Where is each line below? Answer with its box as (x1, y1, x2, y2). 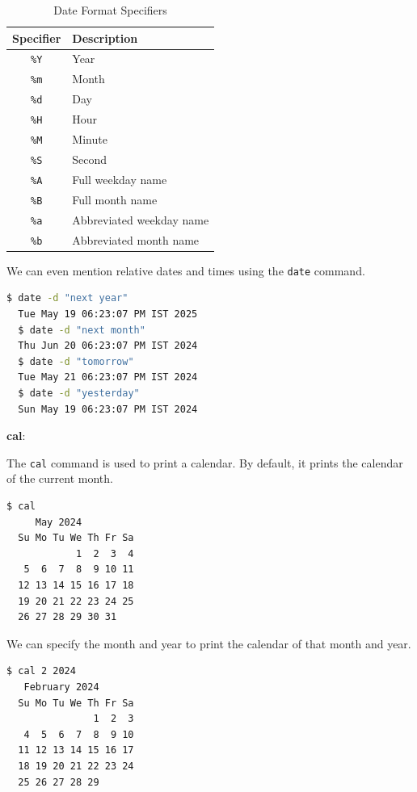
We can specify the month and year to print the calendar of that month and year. (6, 635, 411, 652)
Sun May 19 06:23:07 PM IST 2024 (18, 403, 198, 415)
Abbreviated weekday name (72, 211, 209, 228)
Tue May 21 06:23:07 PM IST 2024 (18, 371, 198, 383)
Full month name (72, 191, 158, 207)
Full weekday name (72, 170, 167, 187)
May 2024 (35, 516, 82, 528)
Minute (72, 131, 107, 148)
